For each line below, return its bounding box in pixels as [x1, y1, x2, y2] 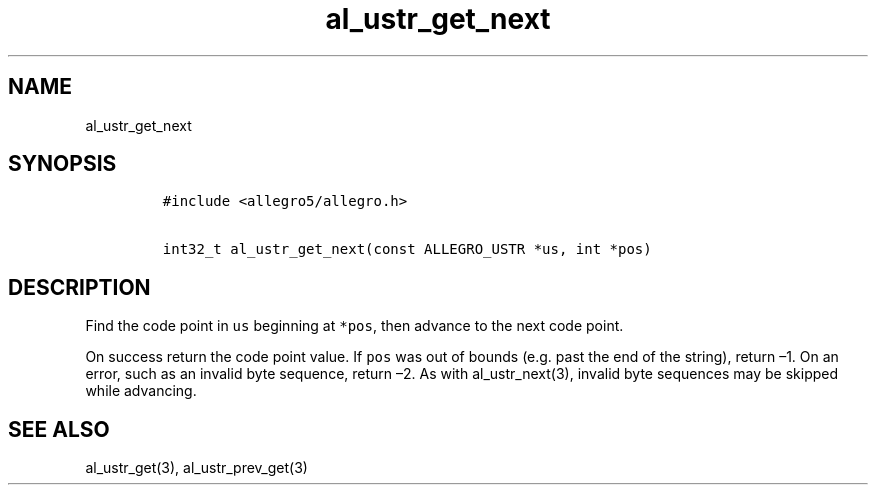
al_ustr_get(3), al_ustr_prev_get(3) [85, 459, 308, 477]
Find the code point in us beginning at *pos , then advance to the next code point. [85, 317, 624, 335]
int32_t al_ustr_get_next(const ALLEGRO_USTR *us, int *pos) [162, 241, 652, 258]
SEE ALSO [8, 416, 110, 442]
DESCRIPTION [8, 274, 151, 300]
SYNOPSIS [8, 151, 117, 177]
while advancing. [85, 382, 197, 400]
